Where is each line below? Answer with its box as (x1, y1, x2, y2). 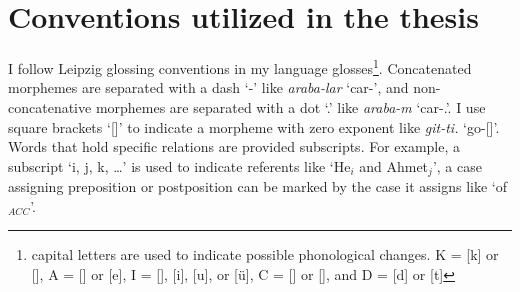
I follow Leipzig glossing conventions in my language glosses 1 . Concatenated (8, 55, 472, 78)
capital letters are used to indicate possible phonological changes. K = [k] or (31, 244, 499, 265)
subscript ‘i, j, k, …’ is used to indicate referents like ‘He (8, 155, 351, 176)
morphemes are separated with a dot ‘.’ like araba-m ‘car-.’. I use (95, 96, 486, 117)
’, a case (432, 155, 482, 176)
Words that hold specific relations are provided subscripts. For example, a (8, 136, 461, 157)
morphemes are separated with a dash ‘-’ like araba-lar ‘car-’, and (8, 77, 409, 98)
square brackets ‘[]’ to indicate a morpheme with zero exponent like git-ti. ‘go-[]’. (8, 116, 500, 137)
